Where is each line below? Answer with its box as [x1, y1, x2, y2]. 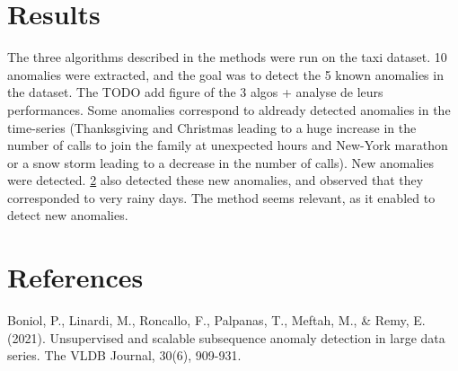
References [7, 259, 144, 296]
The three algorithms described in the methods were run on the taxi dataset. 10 [7, 48, 447, 66]
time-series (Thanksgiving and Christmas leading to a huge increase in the [7, 118, 417, 137]
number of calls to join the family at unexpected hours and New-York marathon [7, 136, 448, 155]
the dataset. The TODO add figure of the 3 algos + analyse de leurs [7, 83, 383, 102]
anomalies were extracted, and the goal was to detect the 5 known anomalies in [7, 65, 444, 84]
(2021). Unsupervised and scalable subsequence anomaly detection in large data [7, 328, 445, 347]
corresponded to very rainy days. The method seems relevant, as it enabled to [7, 188, 436, 207]
